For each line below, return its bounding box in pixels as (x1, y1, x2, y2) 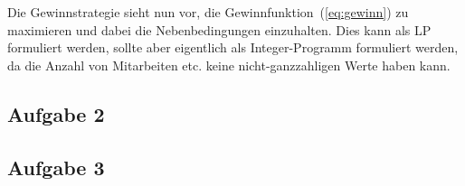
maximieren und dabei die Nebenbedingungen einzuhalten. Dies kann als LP (7, 20, 432, 39)
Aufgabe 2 (7, 99, 105, 127)
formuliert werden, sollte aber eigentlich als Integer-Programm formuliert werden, (7, 38, 459, 57)
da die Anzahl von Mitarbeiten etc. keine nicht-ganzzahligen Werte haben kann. (7, 55, 451, 74)
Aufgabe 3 (7, 153, 105, 181)
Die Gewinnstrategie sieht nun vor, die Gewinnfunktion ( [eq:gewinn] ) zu (7, 3, 409, 21)
